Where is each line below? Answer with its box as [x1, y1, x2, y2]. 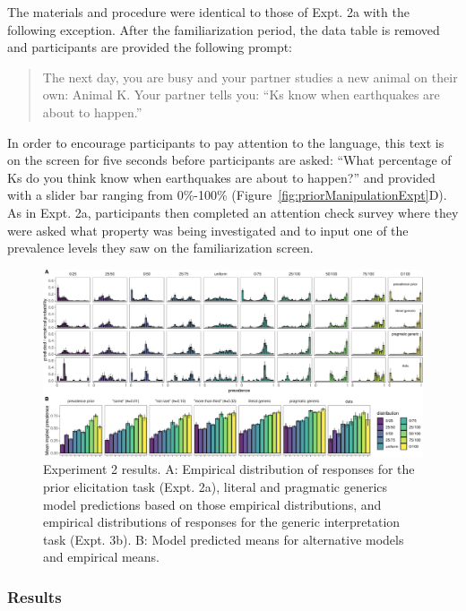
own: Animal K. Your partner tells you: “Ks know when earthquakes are [42, 85, 440, 104]
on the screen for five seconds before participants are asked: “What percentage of [7, 151, 452, 169]
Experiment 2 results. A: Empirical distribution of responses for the [43, 460, 415, 478]
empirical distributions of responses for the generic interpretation [43, 512, 401, 531]
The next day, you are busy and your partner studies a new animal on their [42, 67, 458, 86]
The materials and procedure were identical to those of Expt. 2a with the [7, 3, 410, 21]
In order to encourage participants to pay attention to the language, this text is [7, 133, 444, 151]
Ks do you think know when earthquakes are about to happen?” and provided [7, 168, 436, 186]
